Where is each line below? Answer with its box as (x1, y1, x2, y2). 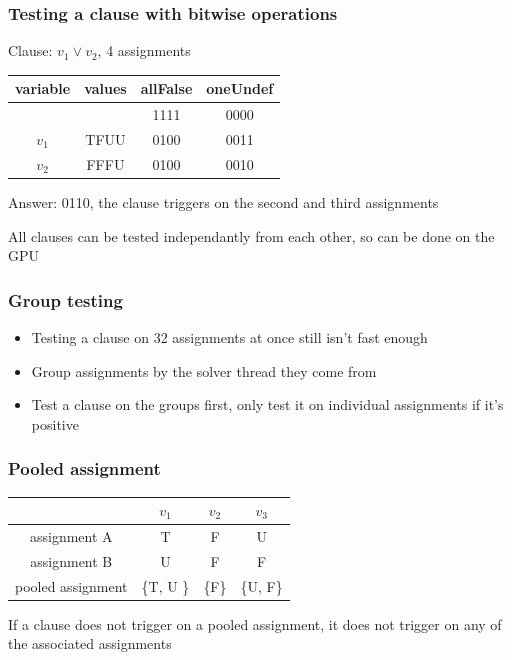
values (84, 78, 127, 99)
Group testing (8, 287, 123, 312)
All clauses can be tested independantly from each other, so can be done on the (8, 225, 495, 246)
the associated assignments (8, 633, 172, 654)
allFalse (140, 78, 193, 99)
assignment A (29, 525, 113, 546)
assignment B (30, 550, 113, 571)
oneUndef (206, 78, 274, 99)
